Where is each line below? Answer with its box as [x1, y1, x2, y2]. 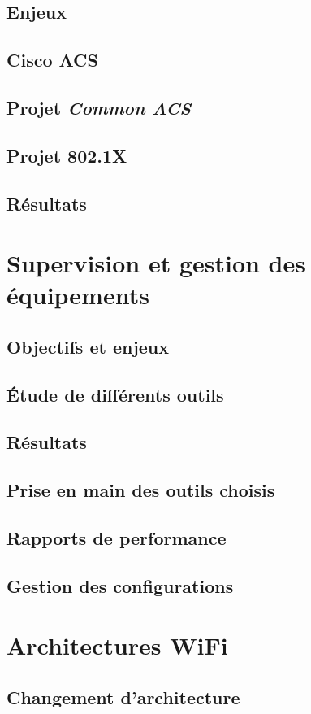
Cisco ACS [6, 47, 98, 72]
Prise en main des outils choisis [6, 477, 275, 503]
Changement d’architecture [6, 684, 240, 709]
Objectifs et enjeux [6, 333, 170, 359]
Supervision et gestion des [6, 246, 305, 280]
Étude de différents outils [6, 381, 224, 407]
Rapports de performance [6, 525, 227, 550]
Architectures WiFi [6, 629, 228, 662]
